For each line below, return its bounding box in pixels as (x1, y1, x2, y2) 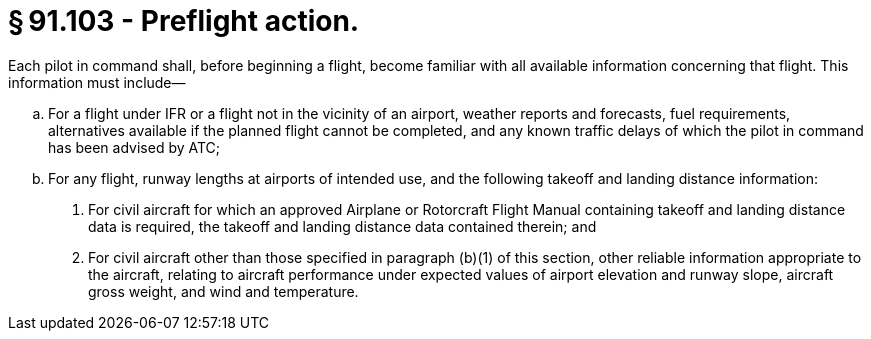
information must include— (8, 73, 186, 91)
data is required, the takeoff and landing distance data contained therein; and (88, 217, 597, 235)
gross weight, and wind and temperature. (88, 282, 359, 300)
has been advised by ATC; (48, 138, 221, 156)
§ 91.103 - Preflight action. (8, 4, 360, 38)
